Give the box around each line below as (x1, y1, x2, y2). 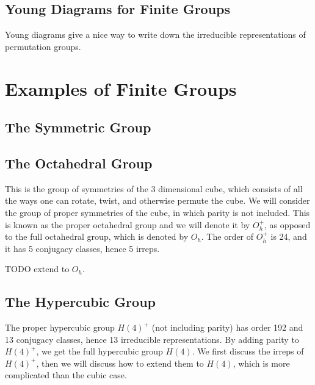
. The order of (201, 230, 254, 243)
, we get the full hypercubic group (36, 345, 163, 358)
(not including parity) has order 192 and (151, 321, 303, 334)
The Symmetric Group (5, 118, 151, 137)
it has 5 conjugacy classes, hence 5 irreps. (5, 242, 160, 254)
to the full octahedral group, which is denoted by (5, 230, 189, 243)
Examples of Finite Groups (5, 76, 237, 101)
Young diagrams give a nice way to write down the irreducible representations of (5, 28, 306, 41)
